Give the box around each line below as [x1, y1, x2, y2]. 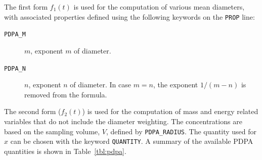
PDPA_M [4, 31, 26, 38]
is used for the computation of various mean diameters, [73, 2, 245, 12]
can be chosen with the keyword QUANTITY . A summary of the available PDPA [10, 136, 253, 146]
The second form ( [4, 106, 61, 117]
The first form [4, 2, 48, 12]
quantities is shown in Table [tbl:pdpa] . [4, 145, 126, 156]
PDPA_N [4, 65, 26, 72]
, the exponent [153, 79, 198, 90]
